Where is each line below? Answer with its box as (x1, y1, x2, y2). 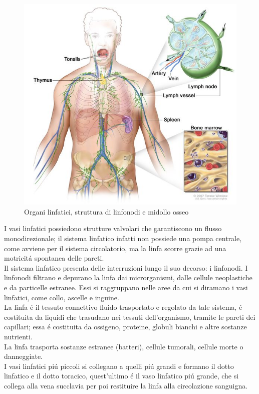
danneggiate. (4, 351, 43, 361)
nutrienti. (4, 331, 33, 341)
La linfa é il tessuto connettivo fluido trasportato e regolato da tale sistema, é (4, 302, 242, 312)
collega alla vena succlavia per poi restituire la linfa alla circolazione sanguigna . (4, 380, 248, 390)
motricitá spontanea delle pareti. (4, 253, 104, 263)
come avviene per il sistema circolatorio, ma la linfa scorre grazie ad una (4, 243, 226, 253)
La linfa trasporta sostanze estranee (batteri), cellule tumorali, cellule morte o (4, 341, 243, 351)
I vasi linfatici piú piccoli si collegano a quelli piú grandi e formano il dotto (4, 360, 234, 371)
